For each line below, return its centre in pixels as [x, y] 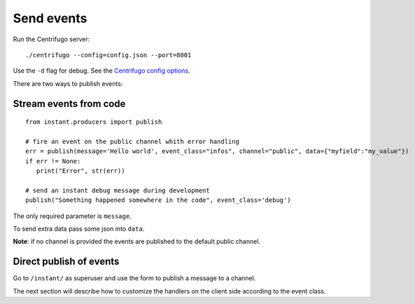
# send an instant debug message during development [118, 190]
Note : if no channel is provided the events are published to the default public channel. [137, 242]
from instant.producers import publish [94, 122]
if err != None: [53, 161]
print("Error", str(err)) [80, 171]
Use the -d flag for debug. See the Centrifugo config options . [101, 71]
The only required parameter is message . [72, 216]
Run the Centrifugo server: [51, 39]
